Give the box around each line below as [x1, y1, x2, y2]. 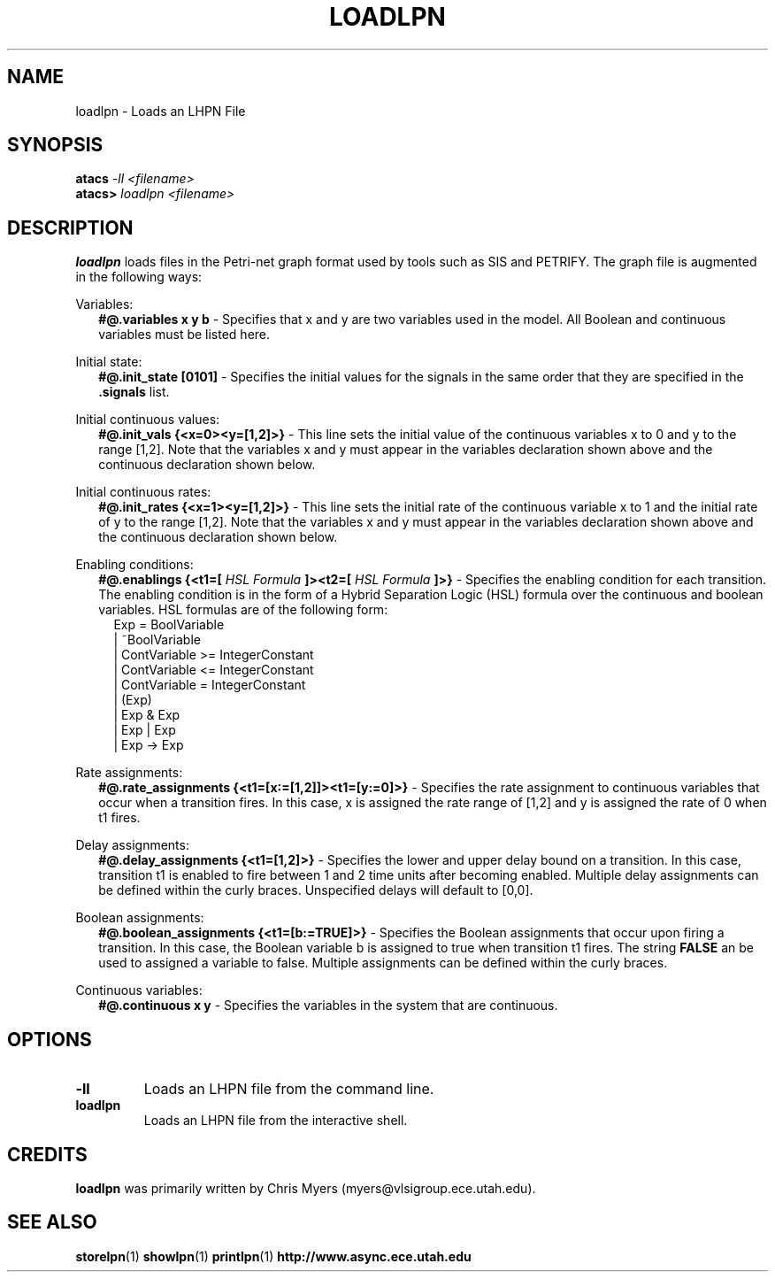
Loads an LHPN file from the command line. [143, 1080, 434, 1098]
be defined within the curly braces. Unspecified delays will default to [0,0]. [98, 882, 533, 898]
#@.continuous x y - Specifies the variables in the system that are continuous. [98, 998, 558, 1013]
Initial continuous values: [75, 412, 220, 428]
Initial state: [75, 354, 142, 370]
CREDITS [7, 1143, 88, 1166]
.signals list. [98, 384, 170, 400]
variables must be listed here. [98, 327, 271, 343]
